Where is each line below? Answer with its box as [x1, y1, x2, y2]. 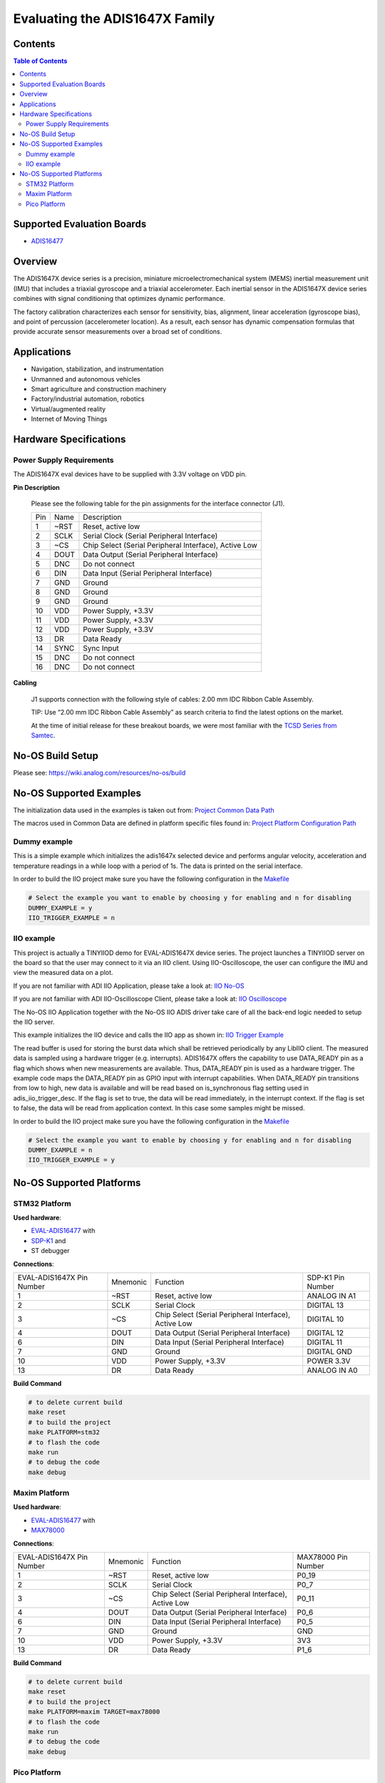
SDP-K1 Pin [307, 1273, 345, 1282]
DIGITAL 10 [307, 1314, 344, 1324]
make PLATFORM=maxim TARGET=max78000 [28, 1708, 160, 1716]
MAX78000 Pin [297, 1552, 349, 1562]
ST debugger [31, 1247, 71, 1255]
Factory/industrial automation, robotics [31, 394, 145, 403]
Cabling [13, 678, 37, 688]
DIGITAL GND [307, 1347, 353, 1357]
